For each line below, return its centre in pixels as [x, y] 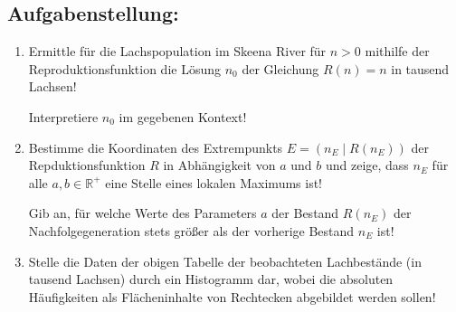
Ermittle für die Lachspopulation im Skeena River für [177, 51]
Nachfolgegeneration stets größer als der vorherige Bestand [191, 230]
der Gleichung [280, 68]
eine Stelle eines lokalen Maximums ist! [214, 182]
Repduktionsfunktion [87, 165]
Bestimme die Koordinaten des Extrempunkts [156, 147]
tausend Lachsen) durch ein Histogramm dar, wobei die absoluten [211, 279]
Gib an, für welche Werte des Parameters [142, 213]
